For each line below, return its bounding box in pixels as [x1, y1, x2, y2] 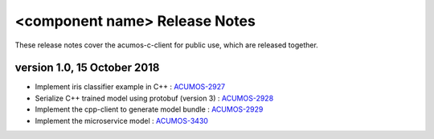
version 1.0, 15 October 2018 [14, 61, 160, 75]
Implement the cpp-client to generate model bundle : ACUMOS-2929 [35, 104, 264, 114]
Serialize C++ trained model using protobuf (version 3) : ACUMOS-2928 [35, 93, 274, 103]
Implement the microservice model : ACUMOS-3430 [35, 116, 209, 125]
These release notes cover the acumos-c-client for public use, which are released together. [14, 40, 319, 50]
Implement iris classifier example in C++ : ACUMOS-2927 [35, 82, 225, 92]
